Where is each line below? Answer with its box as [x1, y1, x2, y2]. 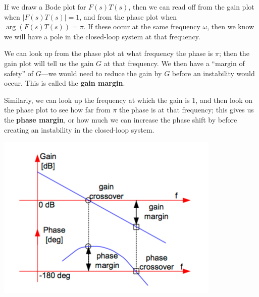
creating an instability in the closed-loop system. [4, 124, 154, 135]
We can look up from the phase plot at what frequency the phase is [4, 48, 213, 58]
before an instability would [172, 68, 255, 78]
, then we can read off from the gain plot [128, 2, 254, 12]
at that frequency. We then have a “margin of [103, 57, 245, 68]
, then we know [207, 21, 254, 32]
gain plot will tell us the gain [4, 57, 94, 68]
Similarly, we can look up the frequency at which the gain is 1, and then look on [4, 94, 253, 105]
